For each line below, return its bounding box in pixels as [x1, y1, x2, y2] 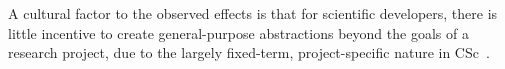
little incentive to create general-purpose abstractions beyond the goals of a [8, 22, 469, 43]
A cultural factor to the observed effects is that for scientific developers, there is [8, 3, 498, 23]
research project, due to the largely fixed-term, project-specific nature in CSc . [8, 42, 490, 63]
